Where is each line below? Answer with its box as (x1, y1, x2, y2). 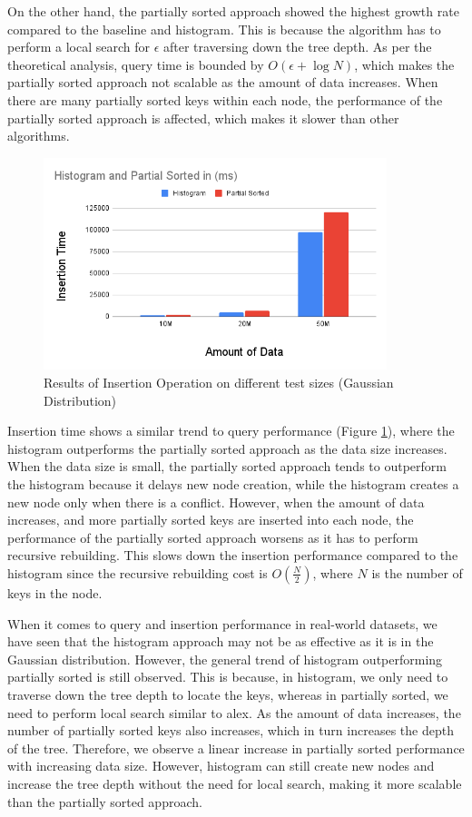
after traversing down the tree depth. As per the (162, 37, 432, 56)
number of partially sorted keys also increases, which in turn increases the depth (7, 721, 454, 740)
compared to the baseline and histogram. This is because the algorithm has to (7, 19, 441, 38)
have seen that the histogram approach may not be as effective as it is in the (7, 632, 434, 651)
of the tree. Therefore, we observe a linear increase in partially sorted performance (7, 738, 465, 757)
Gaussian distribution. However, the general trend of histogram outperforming (7, 649, 443, 668)
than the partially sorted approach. (7, 792, 202, 811)
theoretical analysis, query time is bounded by (7, 54, 264, 74)
